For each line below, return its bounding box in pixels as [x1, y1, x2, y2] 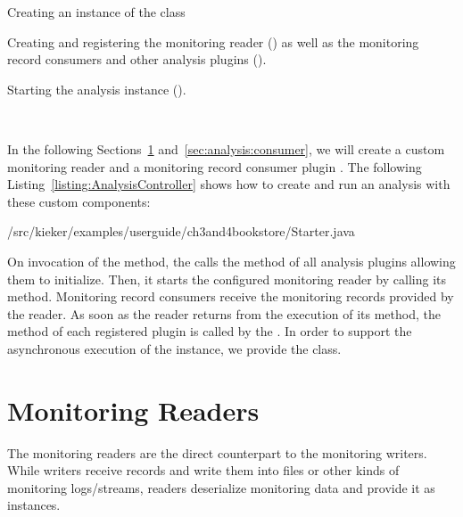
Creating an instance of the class [7, 3, 186, 21]
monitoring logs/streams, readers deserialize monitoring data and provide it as [7, 478, 435, 496]
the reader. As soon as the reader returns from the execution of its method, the [7, 304, 441, 323]
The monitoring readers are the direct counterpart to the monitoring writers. [7, 443, 427, 462]
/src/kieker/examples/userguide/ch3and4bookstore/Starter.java [7, 222, 355, 241]
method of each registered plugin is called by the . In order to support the [7, 322, 412, 341]
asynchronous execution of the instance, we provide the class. [7, 339, 342, 357]
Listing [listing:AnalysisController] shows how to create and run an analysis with [7, 175, 451, 193]
